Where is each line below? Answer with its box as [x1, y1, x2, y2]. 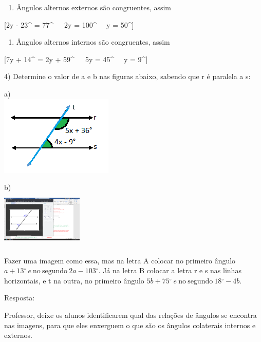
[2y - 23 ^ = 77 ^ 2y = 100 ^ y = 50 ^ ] [4, 19, 134, 30]
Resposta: [4, 292, 35, 303]
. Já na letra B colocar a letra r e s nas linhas [98, 265, 241, 276]
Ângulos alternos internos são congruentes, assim [16, 36, 170, 47]
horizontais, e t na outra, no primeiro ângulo [4, 275, 144, 286]
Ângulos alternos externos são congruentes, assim [16, 2, 172, 12]
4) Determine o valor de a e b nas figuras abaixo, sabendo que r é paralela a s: [4, 71, 251, 82]
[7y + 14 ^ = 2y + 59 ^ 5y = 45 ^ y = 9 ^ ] [4, 53, 148, 64]
